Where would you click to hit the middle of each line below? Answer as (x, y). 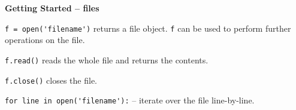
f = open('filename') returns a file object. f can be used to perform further (148, 28)
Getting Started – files (52, 8)
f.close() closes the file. (51, 80)
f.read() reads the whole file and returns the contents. (107, 59)
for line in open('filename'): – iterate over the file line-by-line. (130, 100)
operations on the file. (45, 40)
